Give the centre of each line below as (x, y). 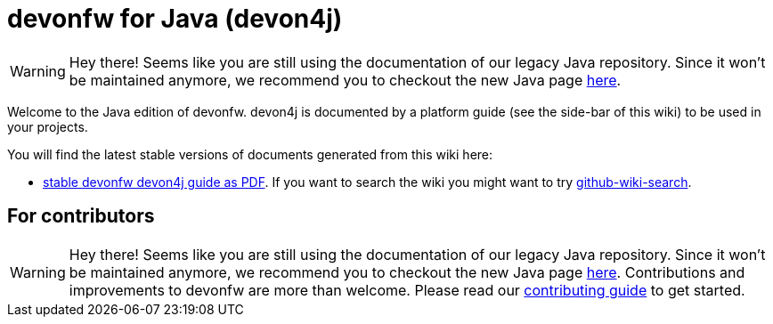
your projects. (48, 126)
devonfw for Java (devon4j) (175, 19)
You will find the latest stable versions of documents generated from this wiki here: (250, 154)
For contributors (81, 216)
